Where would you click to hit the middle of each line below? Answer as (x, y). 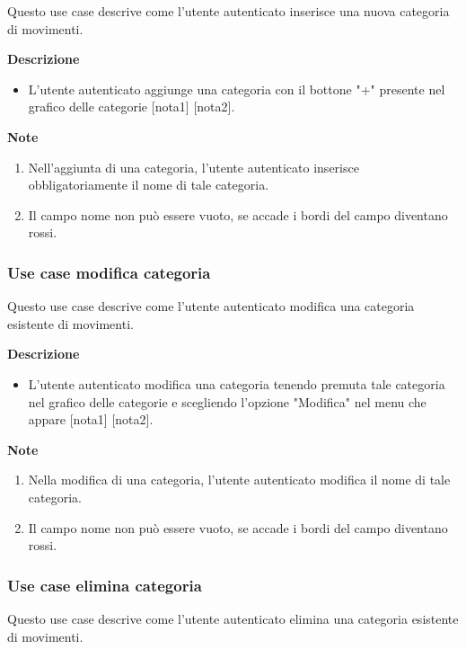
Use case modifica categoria (109, 272)
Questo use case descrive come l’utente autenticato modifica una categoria (211, 306)
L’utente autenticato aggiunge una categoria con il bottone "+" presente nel (237, 89)
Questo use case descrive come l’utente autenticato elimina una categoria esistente (233, 618)
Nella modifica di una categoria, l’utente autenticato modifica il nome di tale (239, 480)
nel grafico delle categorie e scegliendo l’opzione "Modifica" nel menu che (227, 401)
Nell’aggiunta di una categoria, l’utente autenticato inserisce (193, 167)
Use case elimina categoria (105, 585)
